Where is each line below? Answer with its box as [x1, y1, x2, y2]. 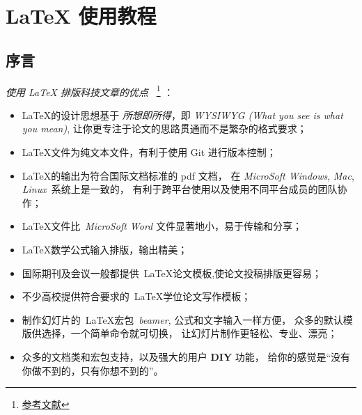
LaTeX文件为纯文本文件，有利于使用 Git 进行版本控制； [22, 145, 276, 159]
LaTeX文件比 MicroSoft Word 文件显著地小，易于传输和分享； [22, 219, 302, 233]
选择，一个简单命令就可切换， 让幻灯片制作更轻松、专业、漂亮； [41, 326, 338, 340]
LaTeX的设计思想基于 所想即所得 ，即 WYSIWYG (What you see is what [22, 107, 343, 122]
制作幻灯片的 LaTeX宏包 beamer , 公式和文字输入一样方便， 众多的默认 [22, 312, 343, 327]
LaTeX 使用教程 [6, 1, 157, 30]
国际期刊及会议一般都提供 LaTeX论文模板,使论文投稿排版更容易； [22, 265, 322, 280]
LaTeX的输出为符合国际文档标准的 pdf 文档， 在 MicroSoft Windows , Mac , [22, 168, 354, 182]
